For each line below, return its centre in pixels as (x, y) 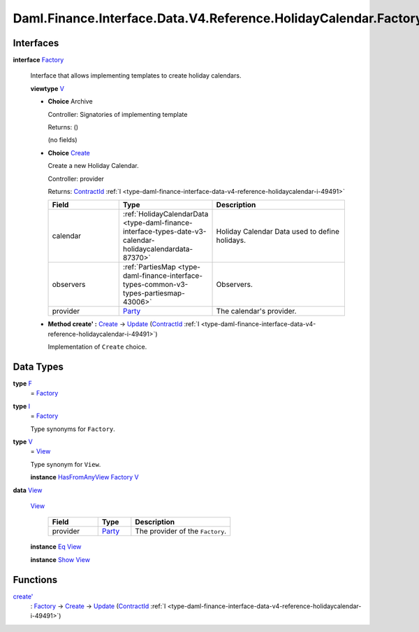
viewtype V (47, 88)
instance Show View (60, 559)
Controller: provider (76, 178)
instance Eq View (56, 547)
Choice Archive (71, 101)
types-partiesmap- (154, 293)
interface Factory (38, 60)
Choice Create (69, 153)
